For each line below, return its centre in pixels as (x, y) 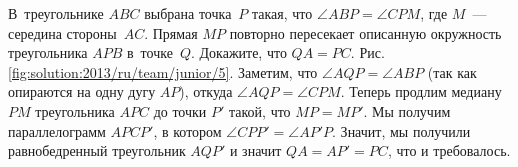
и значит (255, 150)
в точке (149, 52)
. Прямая (171, 32)
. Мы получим (407, 110)
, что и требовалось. (449, 150)
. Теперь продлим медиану (421, 91)
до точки (180, 110)
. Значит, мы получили (401, 130)
